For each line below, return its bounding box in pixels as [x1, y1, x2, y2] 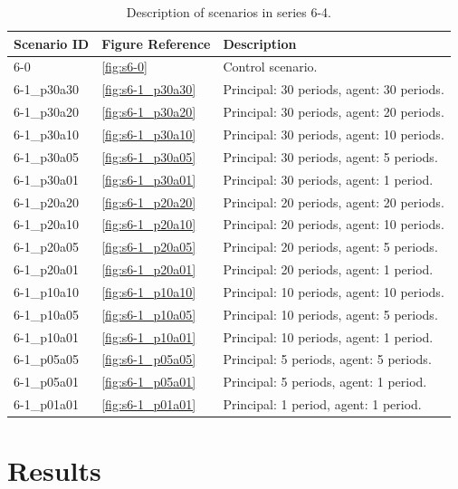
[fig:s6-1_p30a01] [101, 169, 196, 188]
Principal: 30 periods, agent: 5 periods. [223, 147, 438, 166]
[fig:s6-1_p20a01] [101, 260, 196, 279]
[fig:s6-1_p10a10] [101, 282, 196, 301]
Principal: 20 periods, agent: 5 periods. [223, 237, 438, 256]
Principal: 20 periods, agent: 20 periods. [223, 192, 444, 211]
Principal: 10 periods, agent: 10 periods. [223, 282, 444, 301]
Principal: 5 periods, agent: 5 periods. [223, 350, 432, 369]
